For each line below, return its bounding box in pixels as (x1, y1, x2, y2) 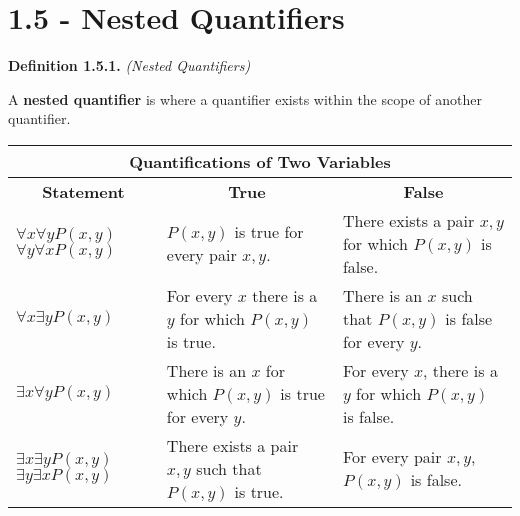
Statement (42, 179, 125, 203)
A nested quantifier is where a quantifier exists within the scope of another (8, 88, 482, 109)
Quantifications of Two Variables (129, 149, 391, 173)
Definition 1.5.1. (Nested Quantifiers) (8, 55, 251, 76)
